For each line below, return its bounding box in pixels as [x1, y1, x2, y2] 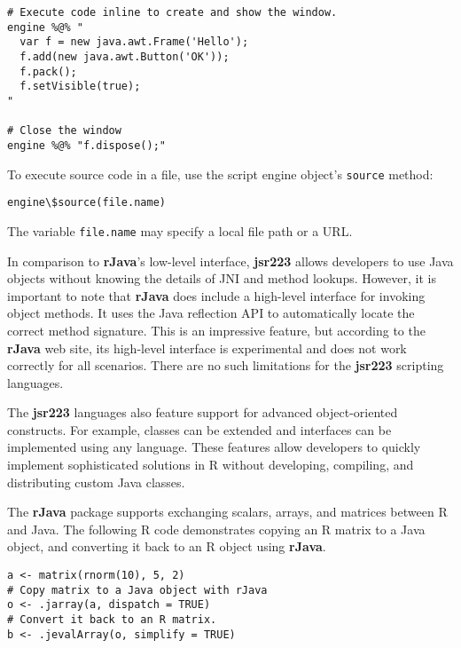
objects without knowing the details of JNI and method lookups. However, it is [7, 269, 436, 288]
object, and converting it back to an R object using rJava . [7, 537, 326, 556]
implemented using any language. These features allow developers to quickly [7, 438, 421, 456]
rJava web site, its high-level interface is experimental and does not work [7, 338, 407, 357]
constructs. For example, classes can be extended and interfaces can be [7, 420, 392, 439]
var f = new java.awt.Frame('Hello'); [20, 36, 249, 49]
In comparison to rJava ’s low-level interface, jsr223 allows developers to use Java [7, 251, 454, 270]
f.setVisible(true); [20, 80, 141, 93]
